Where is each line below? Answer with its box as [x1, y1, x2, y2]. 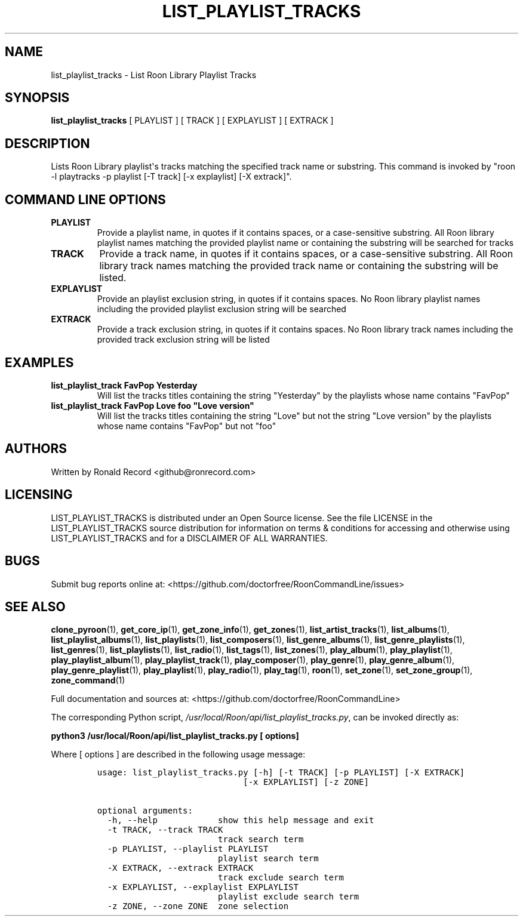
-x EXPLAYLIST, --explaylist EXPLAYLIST [107, 882, 299, 892]
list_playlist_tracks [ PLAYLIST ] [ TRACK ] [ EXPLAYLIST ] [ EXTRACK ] [51, 115, 334, 126]
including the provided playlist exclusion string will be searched [97, 304, 346, 315]
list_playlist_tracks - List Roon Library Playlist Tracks [51, 69, 257, 80]
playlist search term [218, 854, 319, 864]
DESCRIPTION [5, 135, 90, 151]
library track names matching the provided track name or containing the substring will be [99, 260, 499, 272]
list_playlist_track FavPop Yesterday [51, 380, 198, 390]
